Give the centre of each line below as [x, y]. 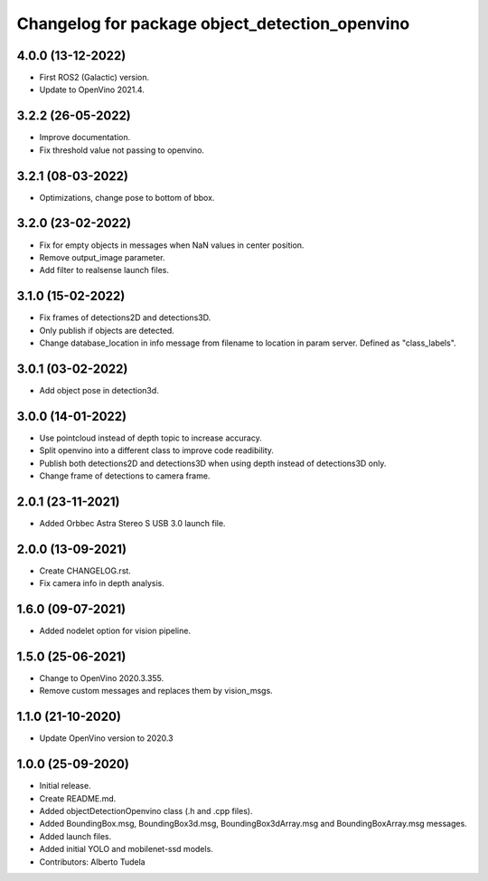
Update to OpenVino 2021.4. [92, 90]
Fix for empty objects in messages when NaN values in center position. [172, 245]
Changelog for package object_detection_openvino [213, 24]
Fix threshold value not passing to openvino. [122, 150]
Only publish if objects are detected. [107, 330]
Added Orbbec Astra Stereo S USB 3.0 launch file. [132, 523]
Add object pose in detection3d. [99, 390]
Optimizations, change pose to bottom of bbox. [127, 197]
